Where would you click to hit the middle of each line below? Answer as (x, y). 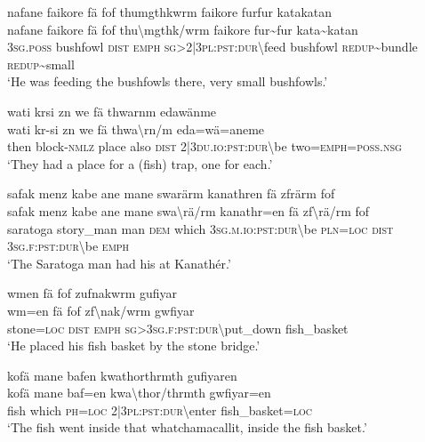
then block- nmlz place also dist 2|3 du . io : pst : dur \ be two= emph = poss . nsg (204, 146)
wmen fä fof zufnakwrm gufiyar (92, 293)
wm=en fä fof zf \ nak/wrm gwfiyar (101, 310)
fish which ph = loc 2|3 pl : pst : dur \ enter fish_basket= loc (160, 410)
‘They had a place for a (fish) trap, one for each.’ (140, 163)
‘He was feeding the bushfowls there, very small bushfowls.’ (168, 81)
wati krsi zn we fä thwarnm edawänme (112, 111)
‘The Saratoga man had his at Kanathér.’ (119, 263)
